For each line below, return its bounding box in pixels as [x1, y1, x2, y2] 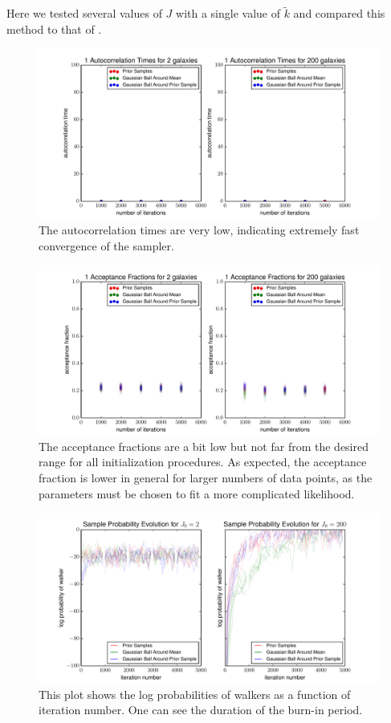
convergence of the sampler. [39, 237, 174, 254]
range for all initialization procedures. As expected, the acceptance [39, 453, 367, 470]
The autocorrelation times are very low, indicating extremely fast [39, 221, 360, 238]
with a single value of [176, 5, 280, 22]
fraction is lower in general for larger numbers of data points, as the [39, 469, 373, 485]
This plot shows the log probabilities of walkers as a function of [39, 685, 351, 702]
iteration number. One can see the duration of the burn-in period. [39, 701, 363, 718]
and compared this [293, 5, 385, 22]
